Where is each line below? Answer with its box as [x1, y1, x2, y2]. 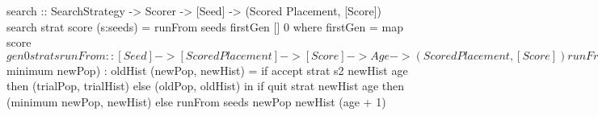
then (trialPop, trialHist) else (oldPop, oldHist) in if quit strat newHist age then [6, 77, 405, 94]
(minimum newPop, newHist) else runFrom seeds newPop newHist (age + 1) [6, 93, 386, 110]
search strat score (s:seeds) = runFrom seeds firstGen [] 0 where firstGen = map [6, 18, 404, 35]
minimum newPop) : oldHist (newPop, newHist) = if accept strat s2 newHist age [6, 61, 408, 78]
